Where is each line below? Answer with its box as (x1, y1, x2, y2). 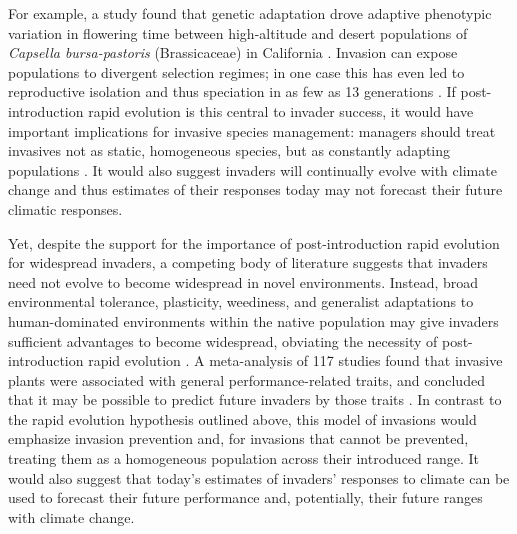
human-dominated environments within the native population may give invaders (8, 310, 499, 331)
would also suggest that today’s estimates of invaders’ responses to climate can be (8, 467, 510, 488)
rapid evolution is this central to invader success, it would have (88, 100, 474, 121)
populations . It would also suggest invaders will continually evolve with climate (8, 159, 497, 180)
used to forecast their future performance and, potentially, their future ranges (8, 487, 483, 508)
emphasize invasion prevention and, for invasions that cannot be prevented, (8, 428, 469, 449)
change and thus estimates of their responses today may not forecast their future (8, 179, 503, 200)
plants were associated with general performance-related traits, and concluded (8, 369, 485, 390)
